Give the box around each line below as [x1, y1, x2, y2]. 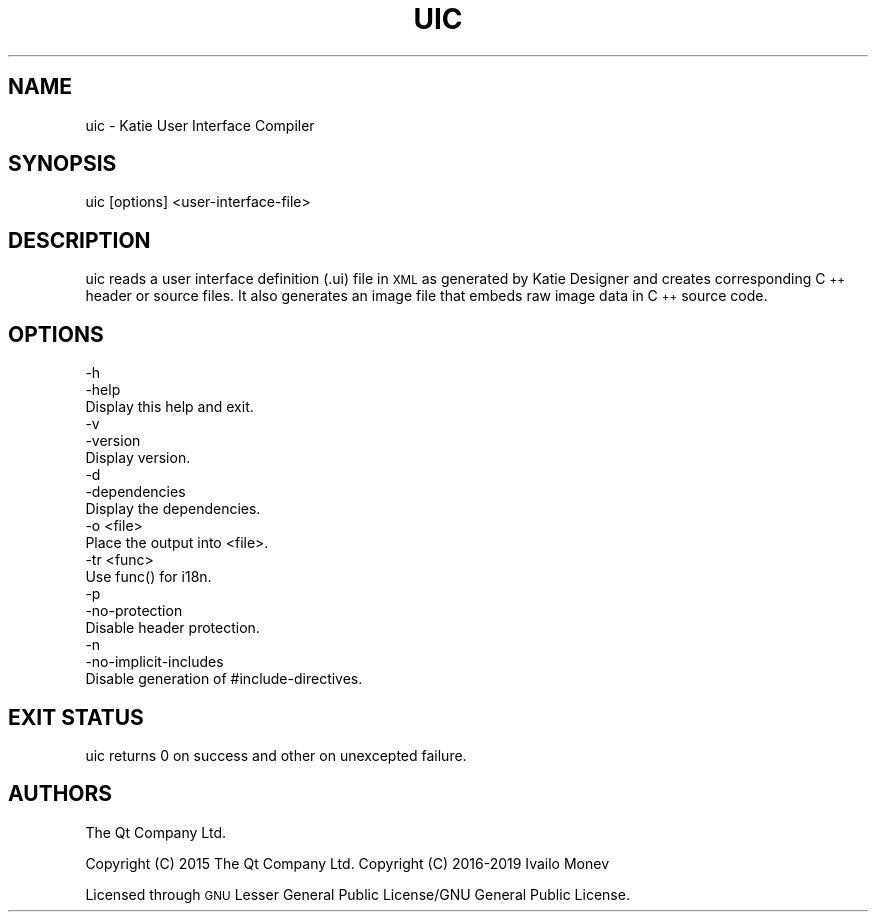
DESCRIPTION [8, 227, 151, 253]
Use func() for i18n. [85, 568, 212, 586]
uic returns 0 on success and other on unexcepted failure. [85, 746, 467, 764]
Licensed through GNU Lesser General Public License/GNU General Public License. [85, 885, 630, 903]
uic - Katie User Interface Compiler [85, 116, 315, 134]
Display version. [85, 449, 191, 467]
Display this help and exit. [85, 398, 254, 416]
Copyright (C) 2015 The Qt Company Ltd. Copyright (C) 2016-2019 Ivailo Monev [85, 854, 610, 872]
